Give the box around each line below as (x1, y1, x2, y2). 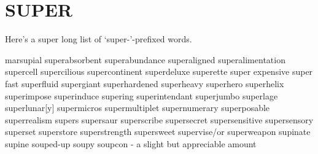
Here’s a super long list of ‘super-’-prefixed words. (5, 33, 192, 45)
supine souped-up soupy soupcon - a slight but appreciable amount (5, 137, 257, 150)
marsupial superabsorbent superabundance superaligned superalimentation (5, 53, 285, 66)
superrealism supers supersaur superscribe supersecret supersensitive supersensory (5, 113, 314, 126)
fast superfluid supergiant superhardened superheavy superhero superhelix (5, 77, 284, 90)
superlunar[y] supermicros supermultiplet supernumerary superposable (5, 101, 270, 114)
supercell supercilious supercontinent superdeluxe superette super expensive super (5, 65, 313, 78)
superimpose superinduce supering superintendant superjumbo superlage (5, 89, 278, 102)
